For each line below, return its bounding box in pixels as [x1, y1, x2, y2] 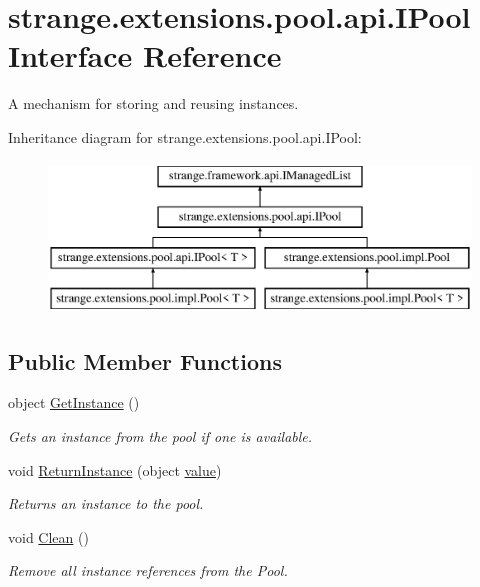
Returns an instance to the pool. [8, 493, 204, 514]
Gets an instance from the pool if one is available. [8, 426, 313, 447]
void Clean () [8, 526, 89, 547]
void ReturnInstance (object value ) [8, 459, 222, 480]
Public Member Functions [8, 345, 282, 376]
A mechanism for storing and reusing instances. [8, 93, 299, 114]
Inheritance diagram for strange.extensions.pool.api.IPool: [8, 126, 362, 147]
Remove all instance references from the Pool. [8, 560, 288, 581]
